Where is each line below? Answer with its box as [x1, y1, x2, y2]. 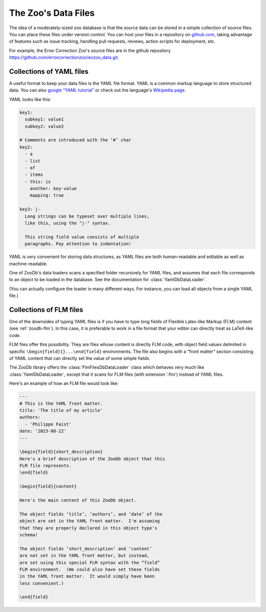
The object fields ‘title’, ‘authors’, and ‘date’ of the [19, 511, 163, 517]
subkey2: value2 [25, 124, 64, 129]
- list [25, 158, 41, 164]
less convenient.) [19, 580, 64, 586]
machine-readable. [9, 261, 48, 266]
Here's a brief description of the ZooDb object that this [19, 456, 165, 462]
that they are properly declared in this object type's [19, 525, 158, 531]
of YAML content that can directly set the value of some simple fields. [9, 355, 150, 361]
